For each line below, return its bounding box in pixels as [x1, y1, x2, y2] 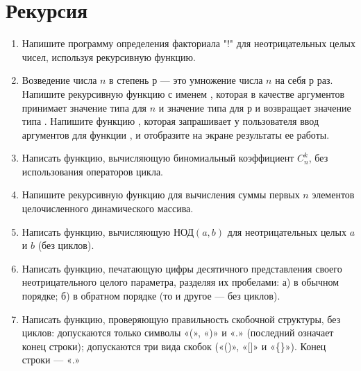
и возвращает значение [255, 100, 351, 114]
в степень [109, 73, 149, 87]
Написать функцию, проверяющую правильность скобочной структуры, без [22, 311, 341, 326]
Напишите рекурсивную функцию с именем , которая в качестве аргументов [22, 86, 345, 101]
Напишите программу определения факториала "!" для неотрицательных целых [22, 36, 355, 51]
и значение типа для [158, 100, 244, 114]
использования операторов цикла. [22, 164, 163, 178]
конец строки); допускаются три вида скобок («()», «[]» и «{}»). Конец [22, 338, 326, 353]
